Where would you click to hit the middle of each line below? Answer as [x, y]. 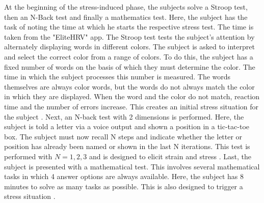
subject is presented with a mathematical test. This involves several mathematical [132, 166]
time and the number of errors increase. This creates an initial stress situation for [131, 106]
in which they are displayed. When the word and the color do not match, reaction [132, 96]
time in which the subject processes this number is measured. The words [117, 77]
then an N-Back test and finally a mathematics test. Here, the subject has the [126, 17]
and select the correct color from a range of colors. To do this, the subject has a [129, 56]
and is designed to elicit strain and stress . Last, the [170, 156]
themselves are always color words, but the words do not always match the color [129, 86]
